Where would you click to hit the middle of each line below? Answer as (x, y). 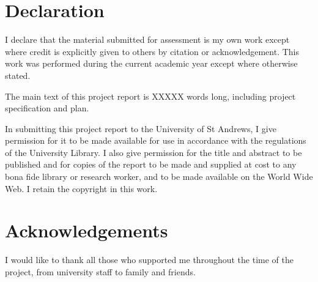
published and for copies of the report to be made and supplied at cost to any (151, 164)
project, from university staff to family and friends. (100, 271)
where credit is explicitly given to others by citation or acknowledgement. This (152, 51)
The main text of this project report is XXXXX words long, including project (150, 96)
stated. (18, 75)
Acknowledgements (87, 230)
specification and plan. (47, 108)
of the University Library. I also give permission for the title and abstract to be (153, 152)
